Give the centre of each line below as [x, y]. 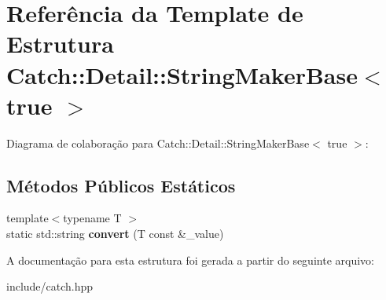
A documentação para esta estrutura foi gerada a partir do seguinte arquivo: [190, 260]
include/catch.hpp [50, 286]
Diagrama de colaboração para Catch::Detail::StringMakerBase [158, 143]
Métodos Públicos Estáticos [121, 185]
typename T [92, 218]
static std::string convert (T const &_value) [115, 234]
